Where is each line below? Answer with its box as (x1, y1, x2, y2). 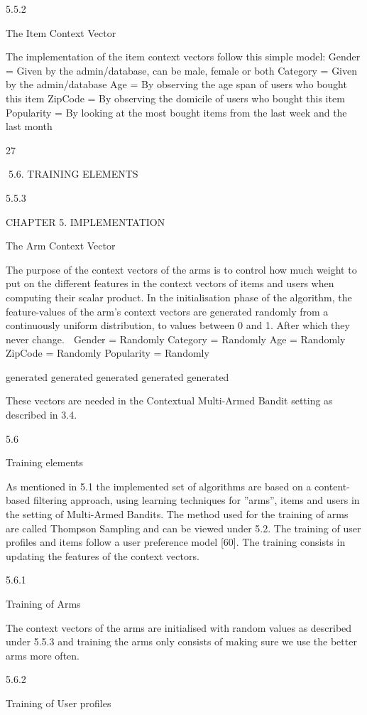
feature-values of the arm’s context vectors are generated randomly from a (6, 303, 329, 318)
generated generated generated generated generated (6, 369, 229, 384)
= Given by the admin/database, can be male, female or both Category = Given (6, 63, 358, 77)
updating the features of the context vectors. (6, 548, 199, 563)
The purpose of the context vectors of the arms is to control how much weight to (6, 262, 357, 276)
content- (314, 478, 350, 493)
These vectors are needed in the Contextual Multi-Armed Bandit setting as (6, 393, 333, 408)
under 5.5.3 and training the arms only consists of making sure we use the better (6, 634, 357, 649)
